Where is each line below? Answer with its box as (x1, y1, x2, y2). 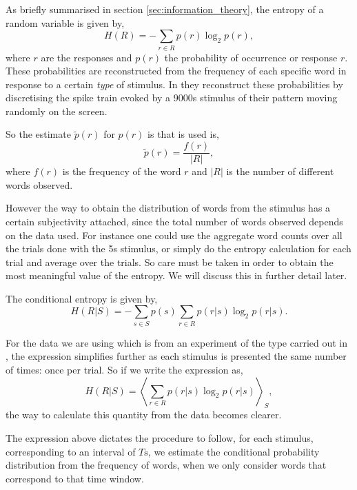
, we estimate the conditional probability (147, 444, 320, 458)
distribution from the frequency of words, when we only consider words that (6, 458, 327, 472)
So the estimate (6, 127, 71, 141)
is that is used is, (147, 127, 219, 141)
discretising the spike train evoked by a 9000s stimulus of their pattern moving (6, 90, 338, 105)
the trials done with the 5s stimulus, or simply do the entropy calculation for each (6, 241, 351, 256)
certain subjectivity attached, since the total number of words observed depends (6, 214, 343, 228)
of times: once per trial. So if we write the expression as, (6, 363, 243, 376)
